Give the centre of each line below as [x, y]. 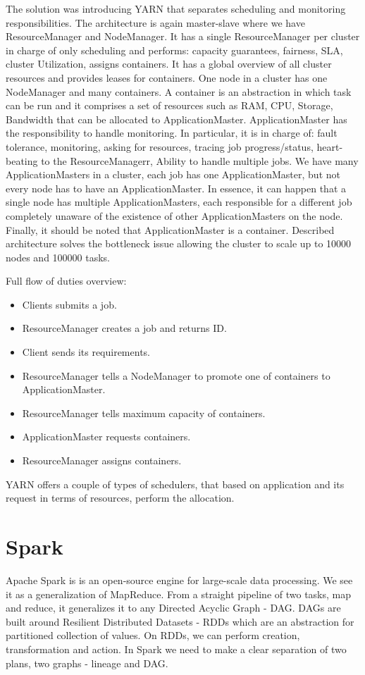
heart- [330, 146]
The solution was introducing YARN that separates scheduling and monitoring [176, 8]
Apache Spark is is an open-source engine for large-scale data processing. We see [179, 580]
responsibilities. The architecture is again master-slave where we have [155, 22]
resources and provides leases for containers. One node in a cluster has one [167, 77]
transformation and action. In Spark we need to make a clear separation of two [176, 649]
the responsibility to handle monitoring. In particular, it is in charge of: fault [172, 133]
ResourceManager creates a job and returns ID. [124, 328]
